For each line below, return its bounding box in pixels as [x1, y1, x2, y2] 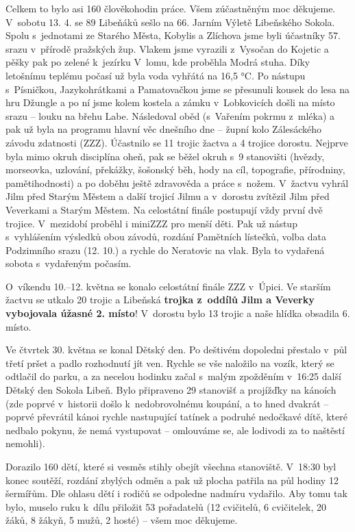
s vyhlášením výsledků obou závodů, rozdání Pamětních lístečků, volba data [5, 229, 327, 244]
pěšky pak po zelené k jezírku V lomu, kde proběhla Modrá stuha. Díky [5, 55, 310, 69]
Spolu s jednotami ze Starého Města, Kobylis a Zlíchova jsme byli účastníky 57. [5, 28, 341, 42]
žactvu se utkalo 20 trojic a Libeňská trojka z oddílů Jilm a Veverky [5, 292, 315, 307]
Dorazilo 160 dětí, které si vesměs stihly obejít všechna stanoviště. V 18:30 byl [5, 459, 336, 473]
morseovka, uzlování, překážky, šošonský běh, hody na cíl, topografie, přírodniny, [5, 162, 345, 177]
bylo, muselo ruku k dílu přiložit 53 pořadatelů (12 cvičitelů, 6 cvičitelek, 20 [5, 499, 327, 514]
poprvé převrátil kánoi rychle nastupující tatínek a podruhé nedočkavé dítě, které [5, 409, 347, 424]
